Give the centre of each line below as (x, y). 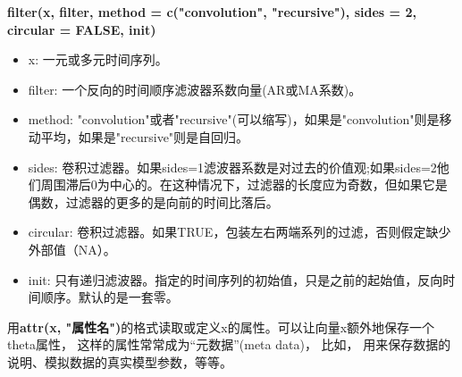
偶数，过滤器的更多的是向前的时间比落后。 (153, 201)
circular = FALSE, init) (82, 29)
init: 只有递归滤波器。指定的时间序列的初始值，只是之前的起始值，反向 (235, 279)
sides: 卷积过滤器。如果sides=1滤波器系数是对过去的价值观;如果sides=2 (232, 167)
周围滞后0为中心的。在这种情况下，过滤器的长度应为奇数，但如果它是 (244, 184)
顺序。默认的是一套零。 (109, 297)
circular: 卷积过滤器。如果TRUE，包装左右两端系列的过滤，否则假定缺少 (239, 232)
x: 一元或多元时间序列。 (98, 59)
